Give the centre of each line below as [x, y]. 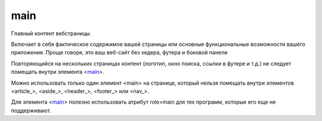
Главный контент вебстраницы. [51, 33]
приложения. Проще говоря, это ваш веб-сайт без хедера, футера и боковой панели [119, 52]
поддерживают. [31, 110]
